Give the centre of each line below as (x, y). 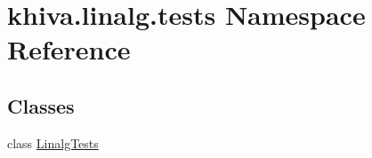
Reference (69, 49)
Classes (41, 105)
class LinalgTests (53, 142)
